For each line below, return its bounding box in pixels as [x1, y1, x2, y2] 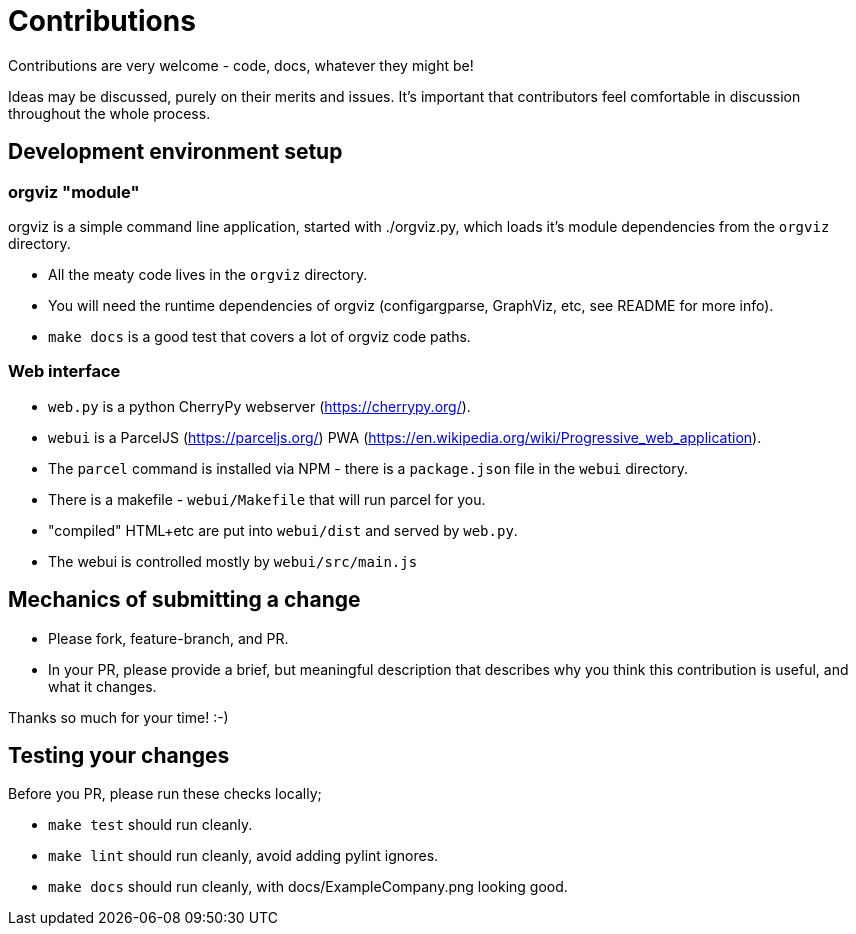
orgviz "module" [8, 181, 140, 202]
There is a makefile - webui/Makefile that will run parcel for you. [48, 490, 486, 508]
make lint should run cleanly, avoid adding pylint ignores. [48, 847, 439, 865]
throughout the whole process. [8, 104, 211, 122]
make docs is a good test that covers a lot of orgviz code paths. [48, 327, 471, 345]
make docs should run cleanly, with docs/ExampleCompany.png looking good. [48, 878, 568, 896]
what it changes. [48, 677, 157, 695]
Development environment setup [8, 139, 343, 165]
